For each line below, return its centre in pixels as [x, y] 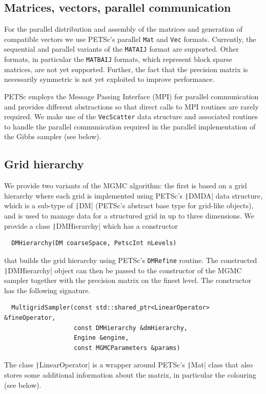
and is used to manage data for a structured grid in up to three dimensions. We [129, 216]
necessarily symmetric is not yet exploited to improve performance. [109, 79]
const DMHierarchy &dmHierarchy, [131, 328]
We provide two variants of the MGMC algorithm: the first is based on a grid [126, 185]
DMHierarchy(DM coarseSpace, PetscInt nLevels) [94, 243]
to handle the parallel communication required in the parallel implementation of [130, 126]
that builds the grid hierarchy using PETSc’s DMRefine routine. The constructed [131, 260]
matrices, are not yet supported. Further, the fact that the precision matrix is [126, 69]
